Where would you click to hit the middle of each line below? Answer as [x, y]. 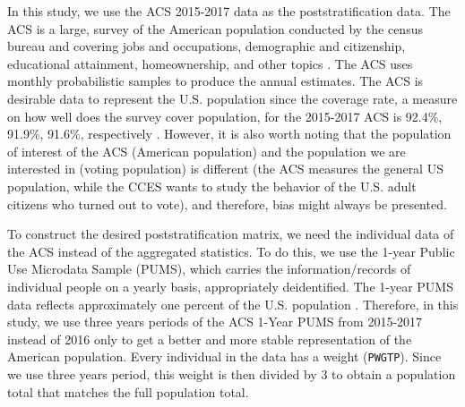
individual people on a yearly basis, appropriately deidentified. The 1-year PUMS [230, 286]
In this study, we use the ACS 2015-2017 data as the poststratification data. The [229, 11]
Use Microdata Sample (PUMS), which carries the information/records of [209, 269]
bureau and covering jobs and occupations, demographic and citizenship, [207, 46]
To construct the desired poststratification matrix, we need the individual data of [231, 234]
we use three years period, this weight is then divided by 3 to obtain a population [232, 373]
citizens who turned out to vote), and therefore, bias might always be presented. [227, 203]
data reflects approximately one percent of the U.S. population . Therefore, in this [233, 304]
